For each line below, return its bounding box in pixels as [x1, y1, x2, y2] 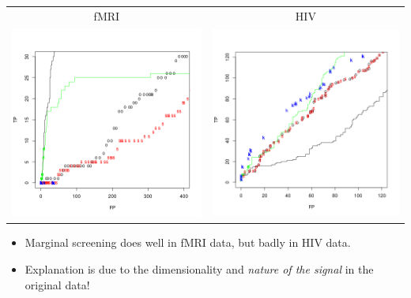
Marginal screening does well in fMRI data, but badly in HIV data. [25, 234, 351, 251]
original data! [25, 276, 90, 292]
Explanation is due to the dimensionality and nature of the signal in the [25, 261, 374, 277]
